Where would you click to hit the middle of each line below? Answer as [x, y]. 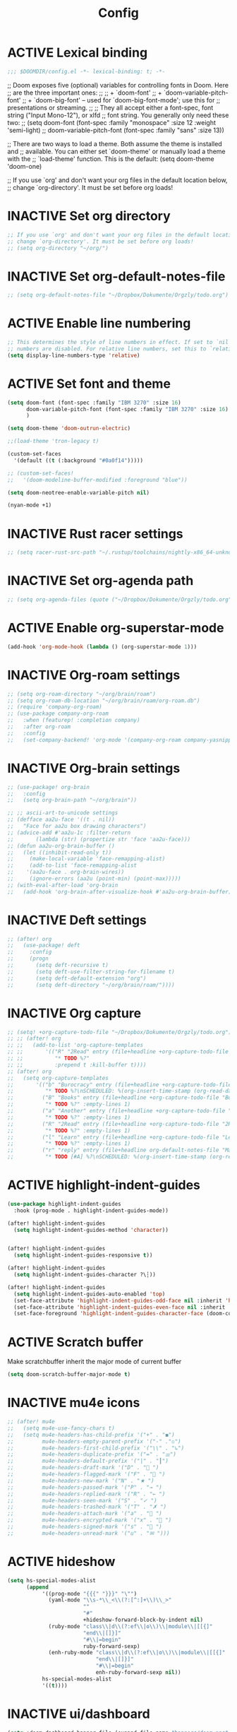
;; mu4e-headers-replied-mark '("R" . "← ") [86, 1494]
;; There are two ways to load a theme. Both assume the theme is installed [115, 143]
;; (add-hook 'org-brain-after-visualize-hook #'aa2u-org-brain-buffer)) [121, 891]
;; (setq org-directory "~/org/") [58, 248]
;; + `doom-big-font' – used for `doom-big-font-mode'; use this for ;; [121, 100]
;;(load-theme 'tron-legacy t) [53, 441]
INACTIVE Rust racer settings [95, 534]
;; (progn [28, 959]
